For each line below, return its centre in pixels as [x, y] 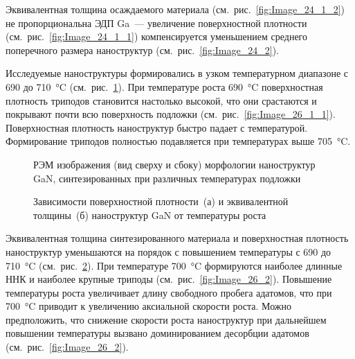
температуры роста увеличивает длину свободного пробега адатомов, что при [169, 292]
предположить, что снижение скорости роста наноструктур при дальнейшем [166, 319]
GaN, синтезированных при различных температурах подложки [167, 178]
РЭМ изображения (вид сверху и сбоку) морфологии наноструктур [174, 164]
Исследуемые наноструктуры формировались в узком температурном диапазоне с [177, 73]
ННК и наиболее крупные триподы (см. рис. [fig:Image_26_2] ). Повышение [169, 279]
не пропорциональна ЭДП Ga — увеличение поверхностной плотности [156, 23]
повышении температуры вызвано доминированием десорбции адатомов [157, 333]
